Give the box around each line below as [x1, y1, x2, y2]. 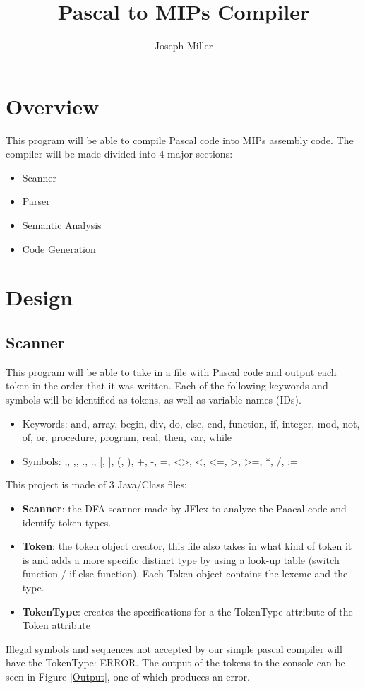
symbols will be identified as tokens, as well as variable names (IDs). [6, 391, 301, 406]
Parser [22, 194, 50, 208]
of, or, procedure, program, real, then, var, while [22, 430, 232, 444]
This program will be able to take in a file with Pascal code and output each [6, 364, 337, 379]
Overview [6, 91, 100, 120]
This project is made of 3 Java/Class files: [6, 477, 187, 492]
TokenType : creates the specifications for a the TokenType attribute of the [22, 603, 353, 618]
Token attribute [22, 618, 90, 632]
